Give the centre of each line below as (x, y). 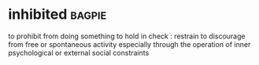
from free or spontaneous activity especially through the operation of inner (129, 44)
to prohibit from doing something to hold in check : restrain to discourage (127, 36)
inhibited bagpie (57, 14)
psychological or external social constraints (79, 52)
